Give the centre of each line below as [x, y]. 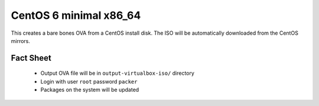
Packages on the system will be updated [90, 90]
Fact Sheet [31, 58]
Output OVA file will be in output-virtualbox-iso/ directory [118, 73]
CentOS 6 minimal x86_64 [76, 15]
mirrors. [21, 41]
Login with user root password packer [89, 81]
